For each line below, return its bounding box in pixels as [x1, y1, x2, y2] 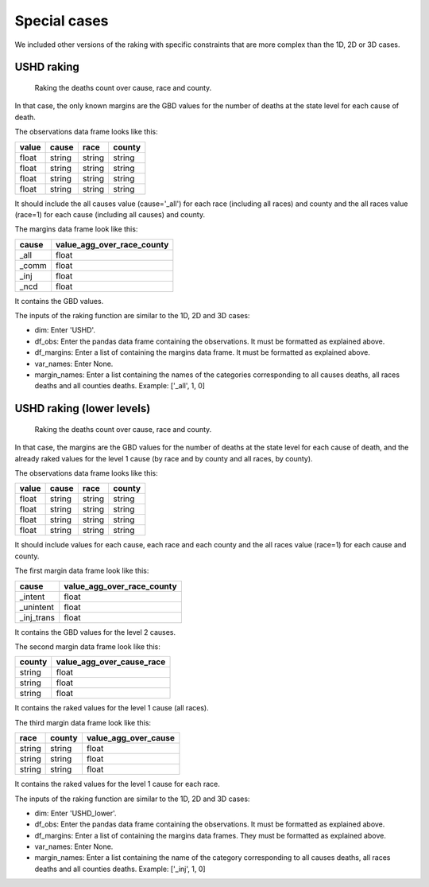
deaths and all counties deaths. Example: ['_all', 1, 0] [34, 381, 206, 391]
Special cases [14, 12, 109, 29]
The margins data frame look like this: [14, 224, 138, 234]
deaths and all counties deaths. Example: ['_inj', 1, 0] [34, 864, 206, 873]
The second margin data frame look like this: [14, 641, 160, 652]
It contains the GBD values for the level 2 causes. [14, 627, 176, 636]
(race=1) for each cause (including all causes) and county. [14, 209, 206, 219]
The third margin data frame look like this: [14, 718, 151, 727]
